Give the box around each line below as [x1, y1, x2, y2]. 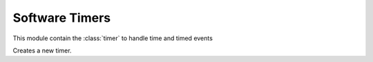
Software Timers [12, 10, 111, 25]
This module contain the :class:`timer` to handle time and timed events [12, 34, 213, 42]
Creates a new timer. [12, 46, 72, 55]
